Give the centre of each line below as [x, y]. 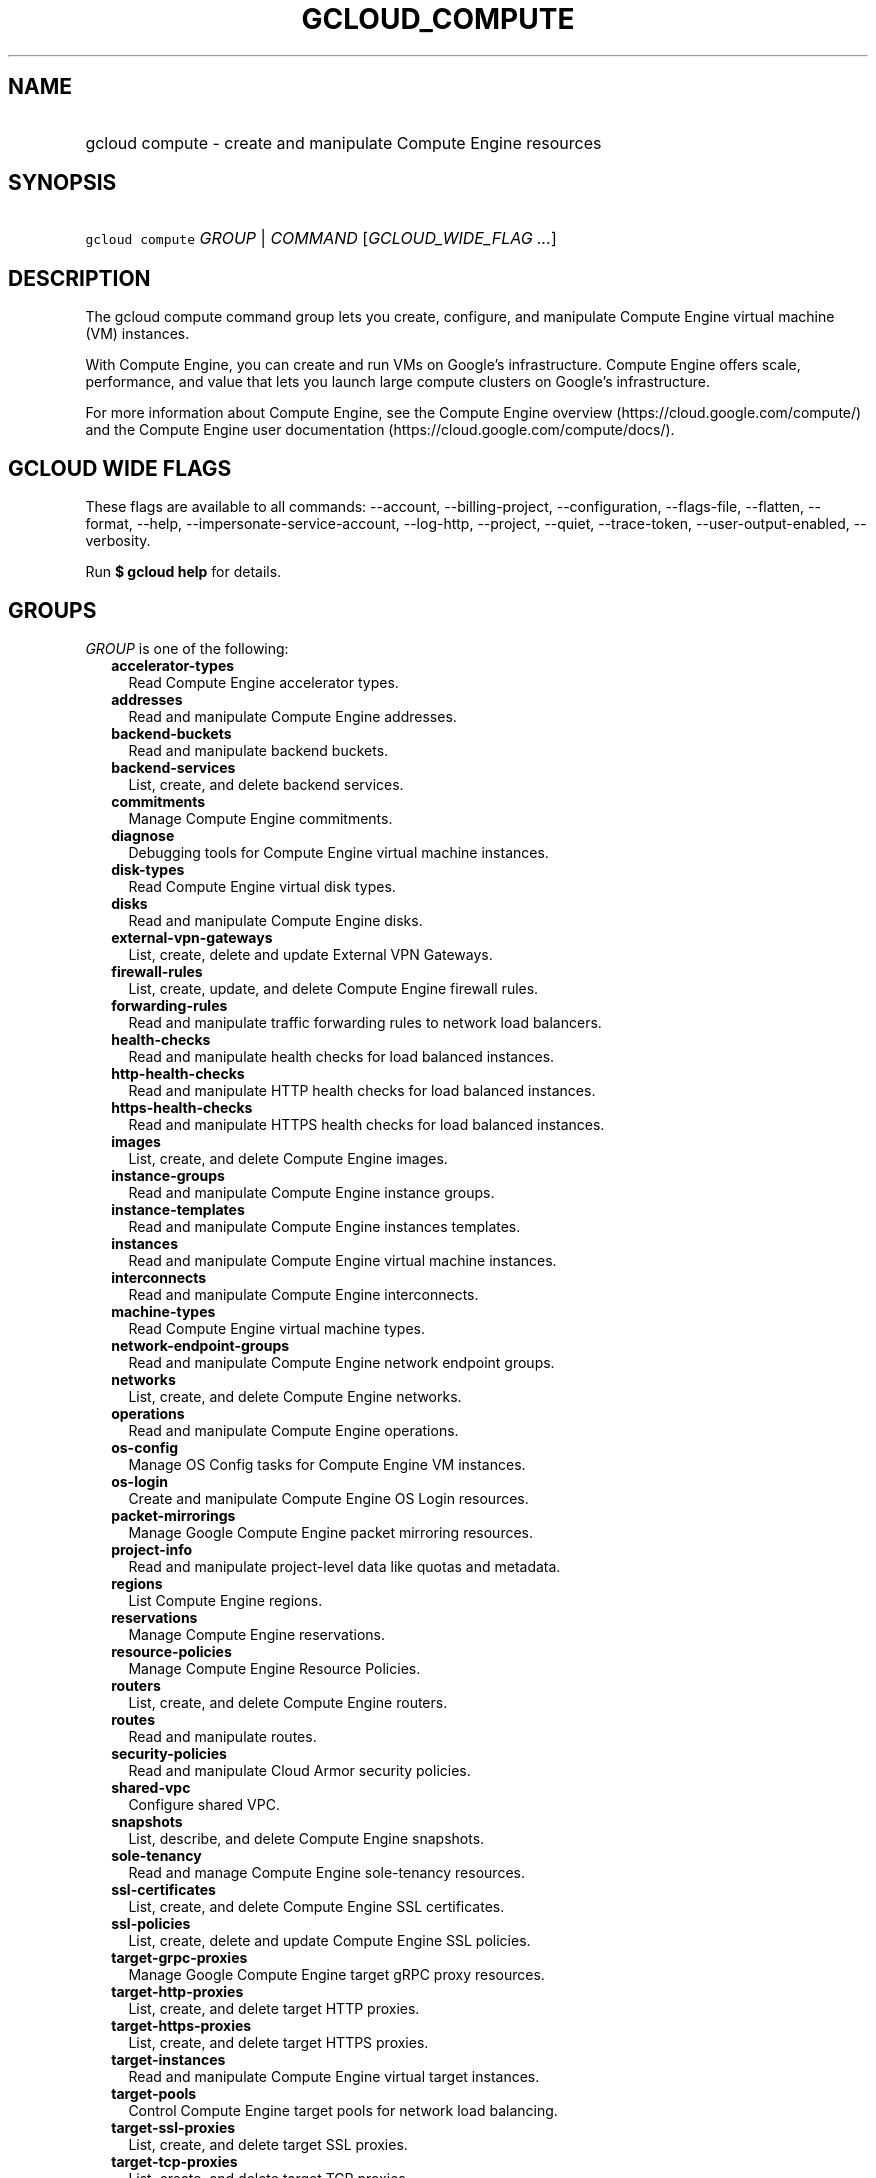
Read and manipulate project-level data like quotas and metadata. [344, 1566]
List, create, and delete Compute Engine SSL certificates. [316, 1906]
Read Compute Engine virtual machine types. [277, 1328]
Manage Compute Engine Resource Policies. [274, 1668]
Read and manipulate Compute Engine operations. [293, 1430]
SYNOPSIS [62, 183]
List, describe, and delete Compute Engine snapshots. [306, 1838]
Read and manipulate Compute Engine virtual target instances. [334, 2076]
